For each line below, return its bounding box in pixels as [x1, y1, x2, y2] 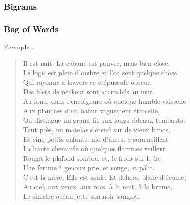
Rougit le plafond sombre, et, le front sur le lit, [23, 153, 162, 163]
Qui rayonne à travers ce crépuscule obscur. [23, 77, 152, 87]
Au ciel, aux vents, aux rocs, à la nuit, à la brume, [23, 181, 173, 191]
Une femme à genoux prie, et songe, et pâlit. [23, 162, 155, 173]
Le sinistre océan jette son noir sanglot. [23, 190, 140, 201]
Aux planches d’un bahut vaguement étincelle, [23, 105, 160, 115]
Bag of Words [4, 22, 58, 34]
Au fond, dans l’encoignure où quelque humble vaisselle [23, 96, 186, 106]
